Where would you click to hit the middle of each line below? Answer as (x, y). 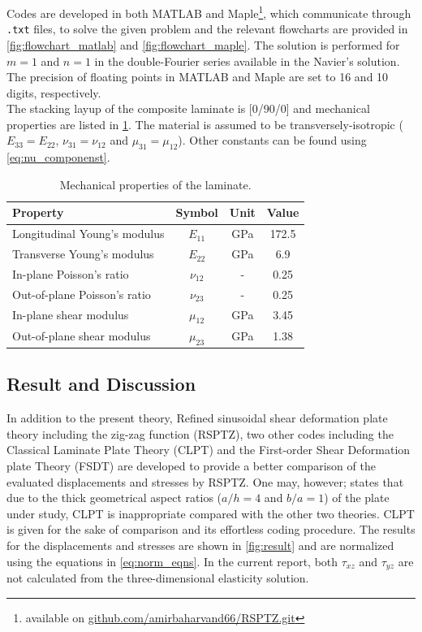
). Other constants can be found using (272, 140)
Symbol (197, 212)
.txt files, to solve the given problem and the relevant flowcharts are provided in (207, 29)
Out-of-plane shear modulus (82, 336)
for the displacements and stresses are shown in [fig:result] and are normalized (200, 545)
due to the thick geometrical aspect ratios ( (114, 498)
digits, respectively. (54, 92)
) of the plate (357, 498)
